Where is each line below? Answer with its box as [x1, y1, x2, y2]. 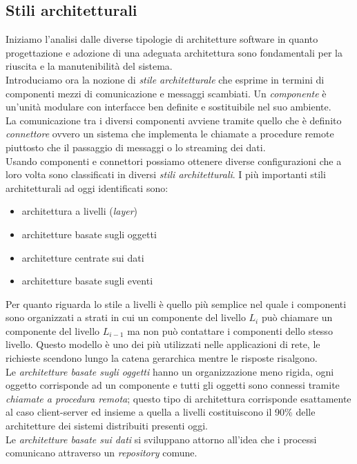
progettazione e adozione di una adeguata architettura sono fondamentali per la [6, 45, 342, 59]
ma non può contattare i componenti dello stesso [127, 323, 333, 338]
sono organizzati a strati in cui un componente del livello [6, 310, 246, 325]
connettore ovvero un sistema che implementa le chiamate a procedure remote [6, 126, 334, 141]
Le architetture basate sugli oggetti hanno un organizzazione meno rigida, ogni [6, 364, 334, 378]
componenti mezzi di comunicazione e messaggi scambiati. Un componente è [6, 86, 327, 100]
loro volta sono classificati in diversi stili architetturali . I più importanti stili [6, 167, 326, 182]
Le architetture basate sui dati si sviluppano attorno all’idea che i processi [6, 432, 317, 446]
